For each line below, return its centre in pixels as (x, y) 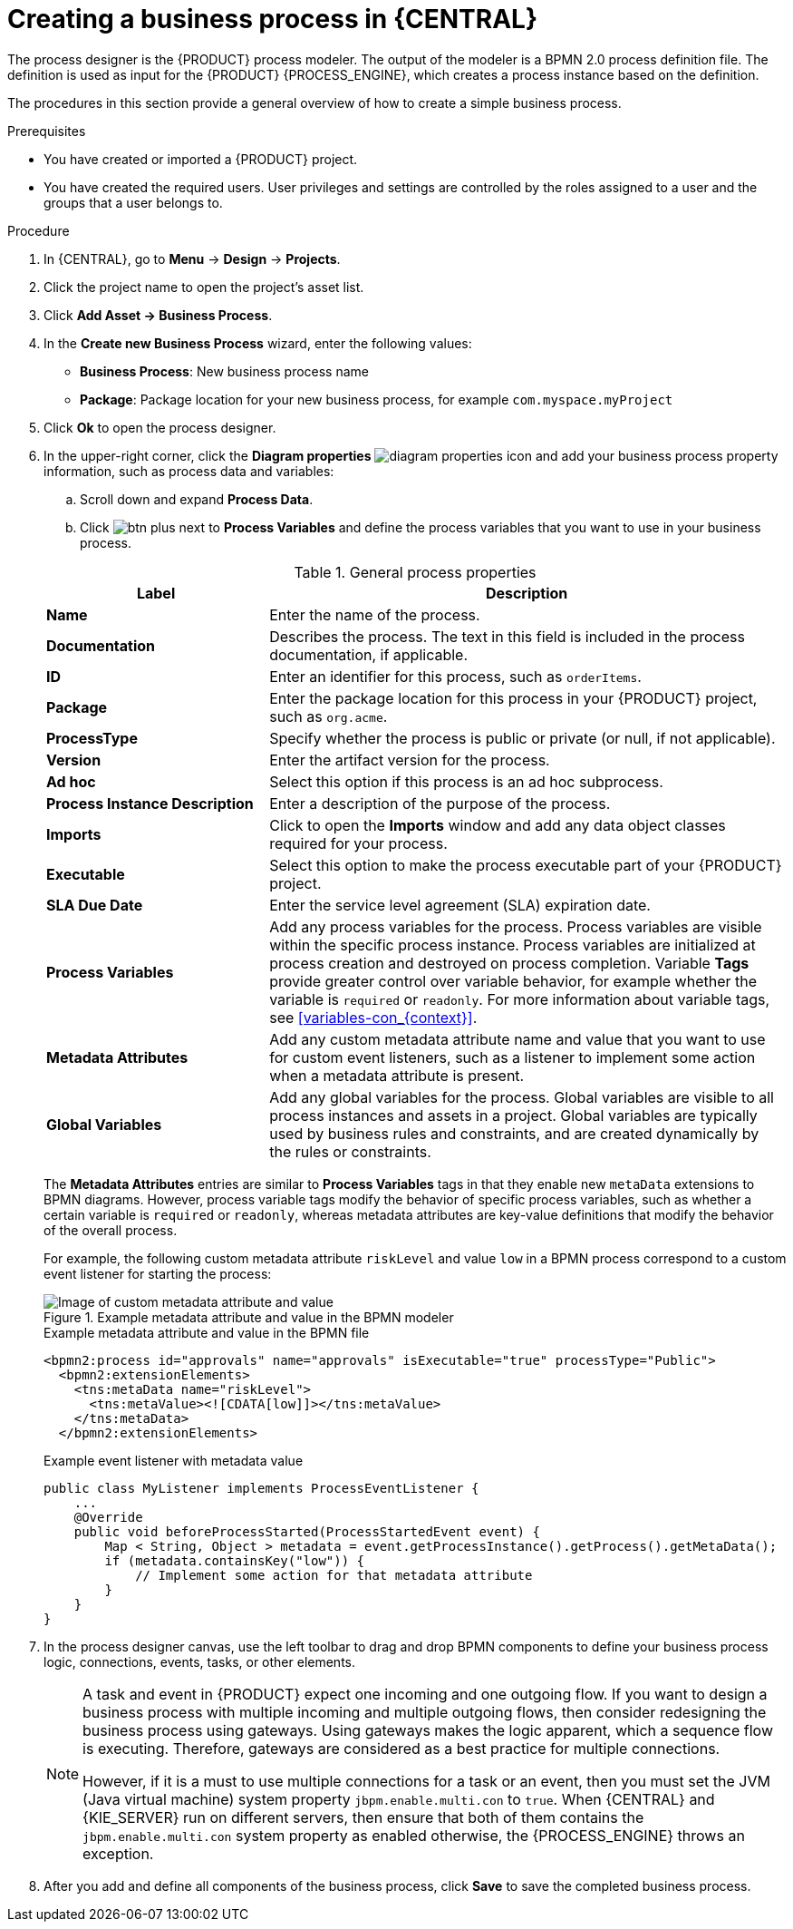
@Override (108, 1517)
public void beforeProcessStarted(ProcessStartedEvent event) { (307, 1531)
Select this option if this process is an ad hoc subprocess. (466, 781)
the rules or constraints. (350, 1151)
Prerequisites (47, 131)
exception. (118, 1853)
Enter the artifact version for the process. (410, 760)
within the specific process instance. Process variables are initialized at (513, 945)
